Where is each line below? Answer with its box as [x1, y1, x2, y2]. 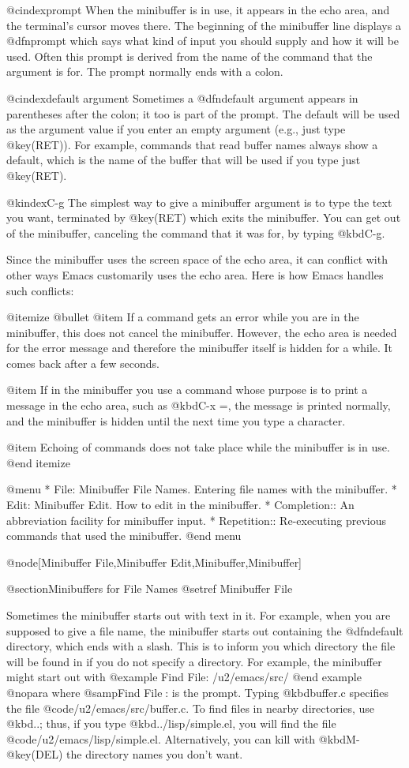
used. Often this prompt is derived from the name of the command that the [6, 47, 373, 64]
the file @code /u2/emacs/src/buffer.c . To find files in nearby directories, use [6, 699, 375, 716]
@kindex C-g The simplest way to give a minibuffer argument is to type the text [6, 193, 392, 210]
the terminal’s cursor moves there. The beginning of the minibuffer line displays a [6, 17, 401, 33]
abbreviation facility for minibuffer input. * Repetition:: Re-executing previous [6, 511, 386, 528]
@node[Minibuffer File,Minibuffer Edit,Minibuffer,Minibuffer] [6, 553, 302, 570]
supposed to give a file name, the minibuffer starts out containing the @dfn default [6, 622, 403, 639]
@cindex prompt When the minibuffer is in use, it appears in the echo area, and [6, 2, 390, 17]
